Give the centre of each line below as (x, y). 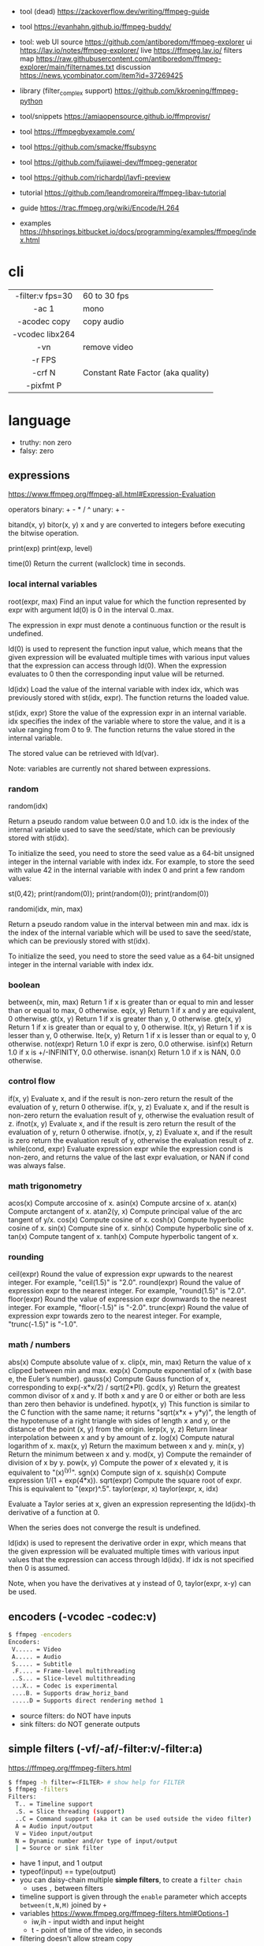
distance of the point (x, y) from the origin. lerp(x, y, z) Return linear (118, 1429)
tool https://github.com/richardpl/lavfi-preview (95, 177)
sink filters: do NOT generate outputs (80, 1724)
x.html (30, 240)
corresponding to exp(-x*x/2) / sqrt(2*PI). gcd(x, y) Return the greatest (124, 1387)
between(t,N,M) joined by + (63, 1905)
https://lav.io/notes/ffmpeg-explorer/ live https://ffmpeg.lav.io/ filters (131, 50)
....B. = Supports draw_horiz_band (70, 1694)
